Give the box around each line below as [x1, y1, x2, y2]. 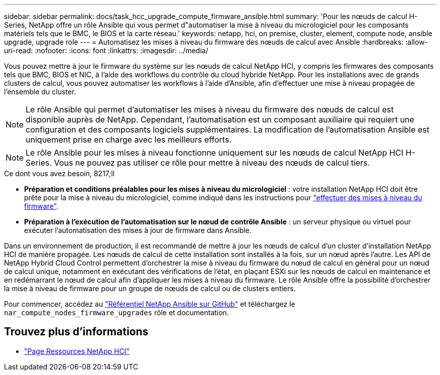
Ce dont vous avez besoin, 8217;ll [4, 169, 115, 178]
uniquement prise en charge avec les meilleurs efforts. [26, 135, 232, 145]
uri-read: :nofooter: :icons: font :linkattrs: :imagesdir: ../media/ [4, 46, 208, 55]
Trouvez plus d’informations [4, 325, 149, 338]
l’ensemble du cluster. [4, 87, 76, 96]
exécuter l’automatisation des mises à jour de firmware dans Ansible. [24, 226, 252, 234]
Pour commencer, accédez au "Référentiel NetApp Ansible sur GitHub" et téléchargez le [4, 300, 295, 308]
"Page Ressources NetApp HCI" [24, 346, 130, 355]
